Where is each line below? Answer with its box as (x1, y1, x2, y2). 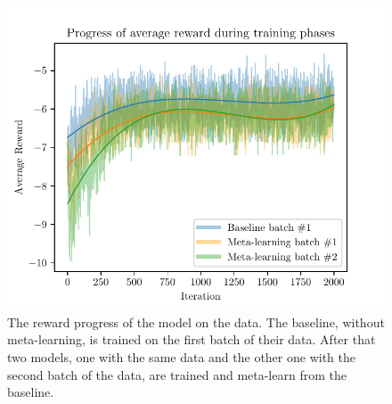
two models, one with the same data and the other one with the (7, 347, 355, 366)
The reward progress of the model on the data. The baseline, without (7, 312, 385, 331)
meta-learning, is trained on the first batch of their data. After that (7, 330, 376, 349)
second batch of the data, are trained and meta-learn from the (7, 365, 347, 383)
